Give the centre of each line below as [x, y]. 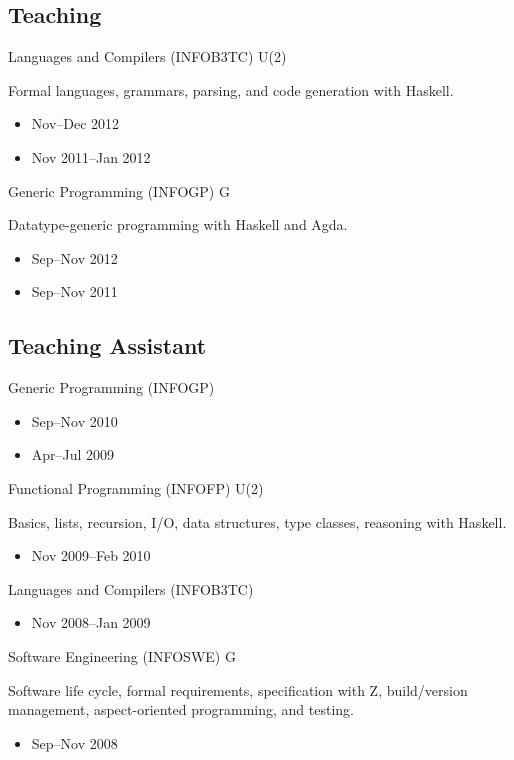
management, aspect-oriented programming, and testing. [181, 709]
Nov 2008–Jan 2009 [91, 622]
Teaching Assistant [107, 345]
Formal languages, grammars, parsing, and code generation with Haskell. [231, 89]
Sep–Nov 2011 [74, 291]
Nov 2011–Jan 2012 [91, 156]
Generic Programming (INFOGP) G [119, 190]
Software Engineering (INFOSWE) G [122, 655]
